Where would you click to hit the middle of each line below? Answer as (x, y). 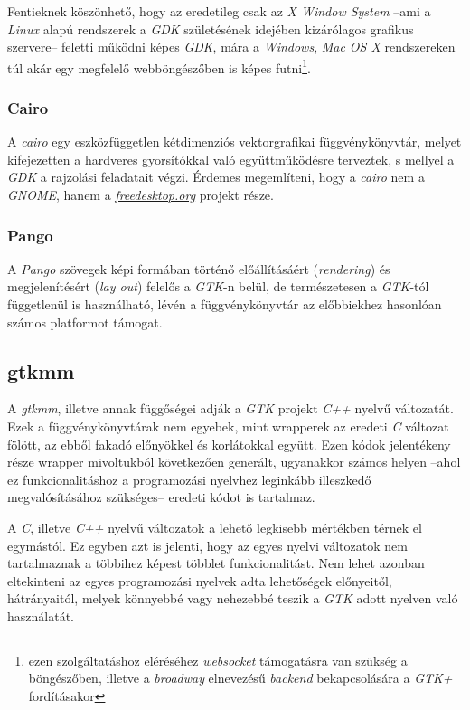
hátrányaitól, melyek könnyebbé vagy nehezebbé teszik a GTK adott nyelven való (233, 598)
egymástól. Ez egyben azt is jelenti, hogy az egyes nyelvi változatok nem (207, 545)
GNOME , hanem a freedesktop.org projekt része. (141, 195)
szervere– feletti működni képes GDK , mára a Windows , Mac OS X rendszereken (231, 47)
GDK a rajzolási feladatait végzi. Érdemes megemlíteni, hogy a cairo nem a (216, 177)
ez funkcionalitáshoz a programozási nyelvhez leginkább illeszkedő (189, 479)
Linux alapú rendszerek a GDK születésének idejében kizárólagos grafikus (211, 28)
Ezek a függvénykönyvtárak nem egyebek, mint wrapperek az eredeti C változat (228, 426)
